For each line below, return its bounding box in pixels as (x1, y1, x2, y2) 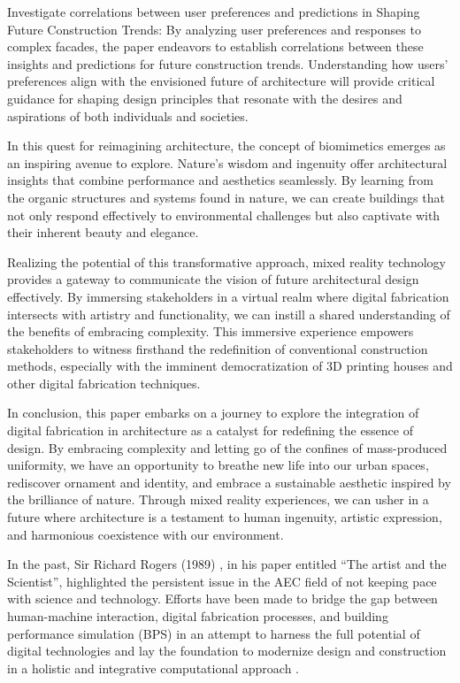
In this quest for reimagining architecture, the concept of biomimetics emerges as (7, 136, 446, 155)
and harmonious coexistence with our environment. (7, 525, 284, 543)
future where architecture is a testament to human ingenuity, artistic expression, (7, 508, 442, 526)
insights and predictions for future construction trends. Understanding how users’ (7, 54, 448, 73)
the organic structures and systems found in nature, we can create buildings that (7, 188, 445, 206)
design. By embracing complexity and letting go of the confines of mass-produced (7, 438, 448, 457)
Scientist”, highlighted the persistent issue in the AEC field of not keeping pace (7, 572, 437, 590)
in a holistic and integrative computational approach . (7, 658, 299, 677)
